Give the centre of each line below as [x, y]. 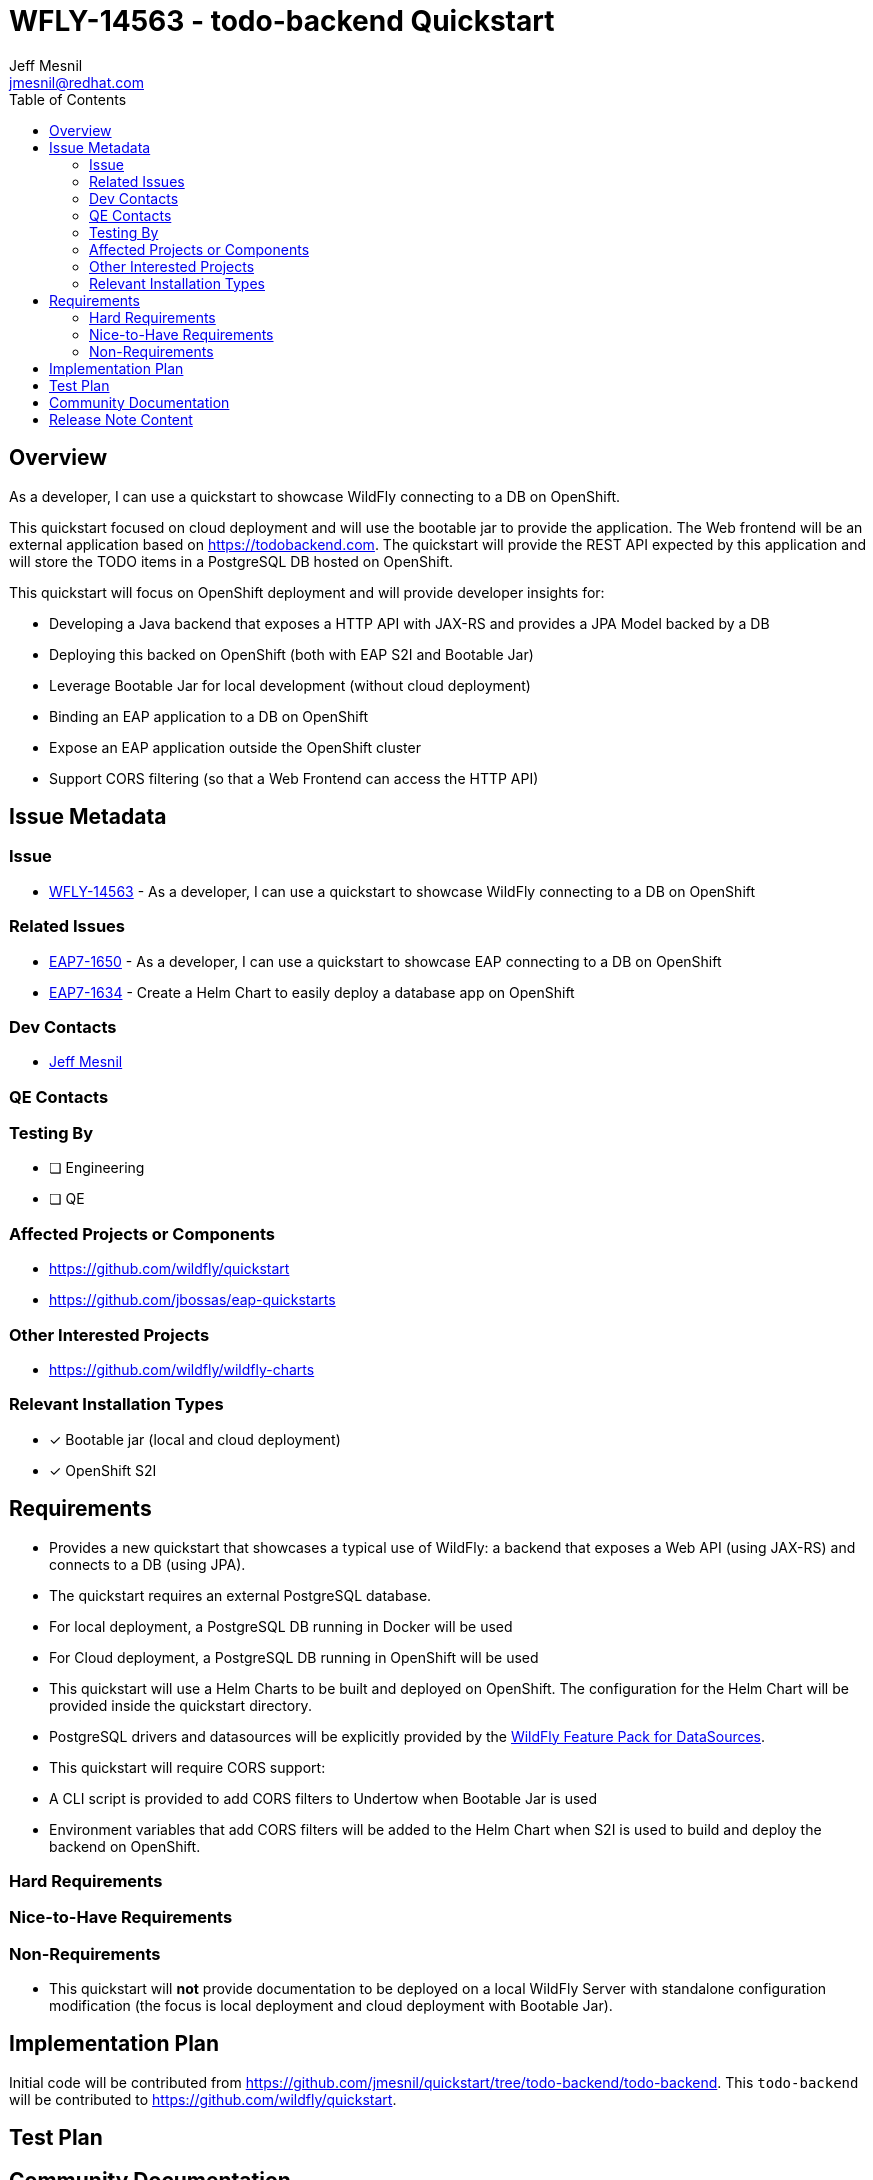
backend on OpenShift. [125, 1846]
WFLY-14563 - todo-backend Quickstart [282, 21]
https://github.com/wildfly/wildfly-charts [182, 1369]
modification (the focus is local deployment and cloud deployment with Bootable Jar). [331, 2006]
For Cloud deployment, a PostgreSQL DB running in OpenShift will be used [294, 1657]
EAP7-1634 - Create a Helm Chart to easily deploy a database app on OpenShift [312, 992]
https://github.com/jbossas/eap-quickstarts [192, 1300]
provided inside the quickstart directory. [180, 1705]
